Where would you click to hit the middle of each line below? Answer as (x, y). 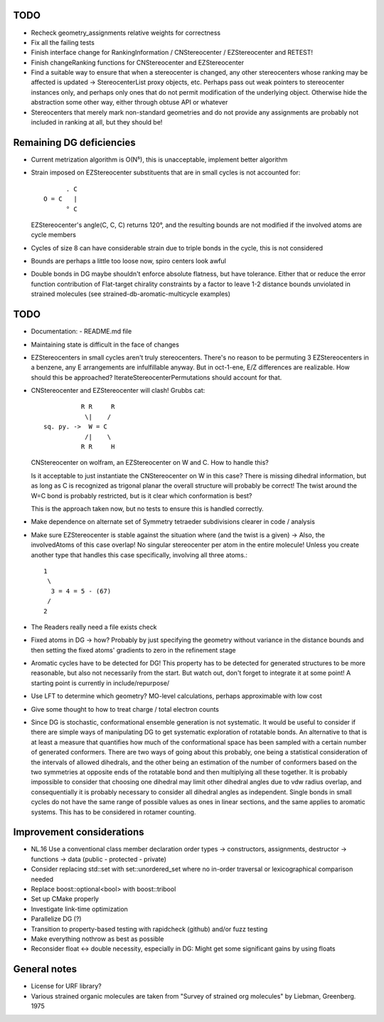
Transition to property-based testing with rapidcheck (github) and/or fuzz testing (149, 929)
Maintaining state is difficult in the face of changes (105, 344)
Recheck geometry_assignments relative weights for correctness (126, 33)
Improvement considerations (79, 832)
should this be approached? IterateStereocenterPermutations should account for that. (156, 377)
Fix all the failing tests (63, 42)
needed (42, 879)
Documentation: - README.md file (81, 332)
